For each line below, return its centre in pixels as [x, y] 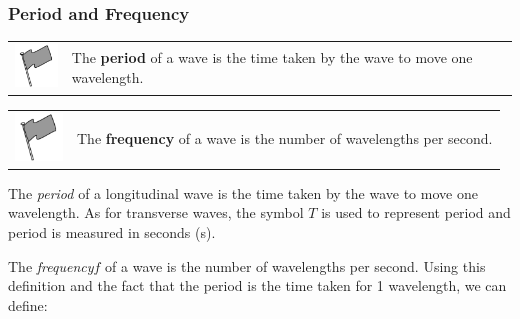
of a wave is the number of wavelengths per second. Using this [295, 265]
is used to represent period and [416, 212]
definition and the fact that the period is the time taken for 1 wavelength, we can [257, 285]
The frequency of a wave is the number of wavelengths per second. [285, 138]
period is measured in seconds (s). [112, 231]
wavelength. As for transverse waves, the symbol [156, 212]
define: [28, 304]
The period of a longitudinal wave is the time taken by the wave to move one [243, 192]
